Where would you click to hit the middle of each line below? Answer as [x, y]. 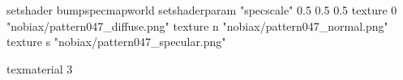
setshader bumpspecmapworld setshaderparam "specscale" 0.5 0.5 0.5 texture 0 [202, 10]
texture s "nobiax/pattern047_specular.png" [116, 42]
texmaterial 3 [40, 68]
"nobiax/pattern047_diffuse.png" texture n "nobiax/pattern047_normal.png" [197, 25]
